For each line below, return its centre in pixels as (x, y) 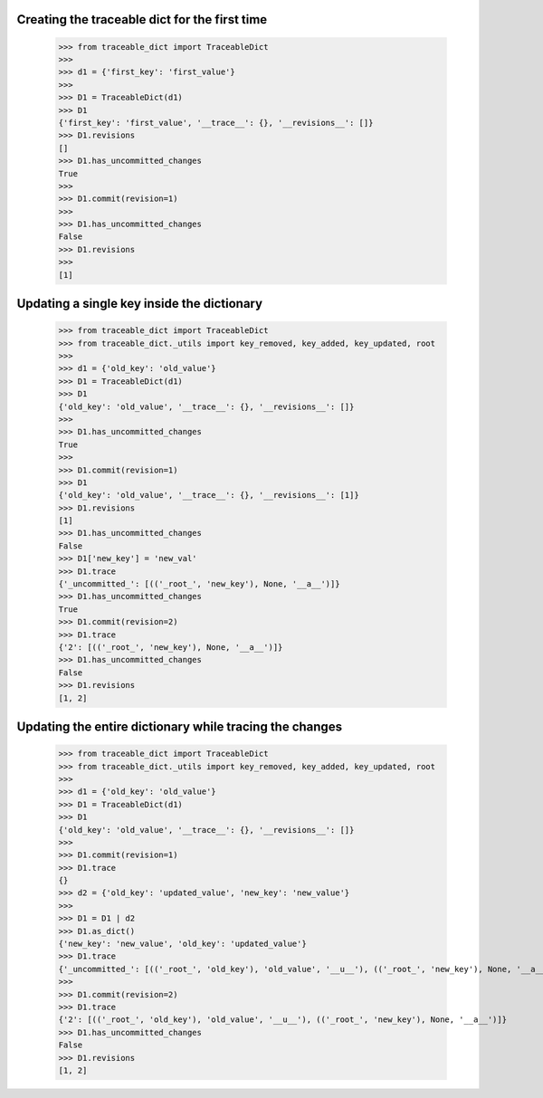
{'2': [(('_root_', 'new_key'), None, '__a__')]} (171, 647)
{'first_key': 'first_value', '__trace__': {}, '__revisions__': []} (216, 123)
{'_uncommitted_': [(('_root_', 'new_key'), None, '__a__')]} (199, 584)
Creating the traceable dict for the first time (142, 19)
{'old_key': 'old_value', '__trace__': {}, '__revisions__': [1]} (209, 495)
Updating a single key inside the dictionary (139, 304)
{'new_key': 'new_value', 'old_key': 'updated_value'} (182, 944)
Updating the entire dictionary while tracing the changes (180, 726)
